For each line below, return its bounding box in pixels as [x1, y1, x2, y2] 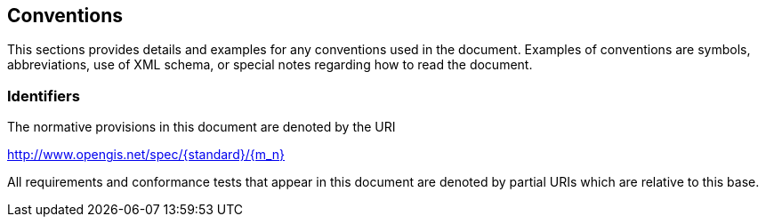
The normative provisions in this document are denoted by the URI [7, 119, 396, 135]
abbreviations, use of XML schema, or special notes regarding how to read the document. [7, 57, 533, 73]
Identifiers [7, 86, 80, 105]
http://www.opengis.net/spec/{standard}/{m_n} [7, 147, 286, 163]
